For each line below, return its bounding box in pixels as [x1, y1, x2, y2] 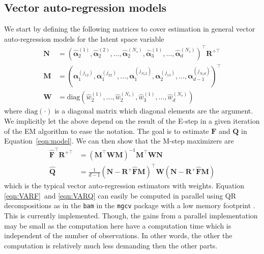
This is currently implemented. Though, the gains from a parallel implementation [4, 210, 258, 220]
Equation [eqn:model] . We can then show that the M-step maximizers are [4, 135, 234, 146]
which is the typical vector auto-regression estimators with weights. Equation [4, 180, 245, 191]
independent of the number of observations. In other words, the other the [4, 230, 232, 241]
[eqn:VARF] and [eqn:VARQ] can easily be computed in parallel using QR [4, 190, 237, 201]
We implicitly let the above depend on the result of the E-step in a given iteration [4, 116, 260, 126]
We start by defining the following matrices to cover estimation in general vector [4, 23, 255, 34]
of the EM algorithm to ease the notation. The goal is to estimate [4, 125, 209, 136]
